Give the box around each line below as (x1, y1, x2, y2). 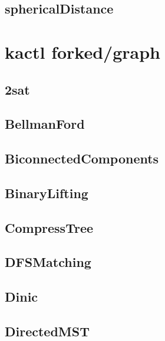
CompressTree (5, 218, 94, 236)
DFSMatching (5, 253, 91, 271)
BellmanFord (5, 115, 85, 133)
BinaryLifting (5, 183, 88, 202)
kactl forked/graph (5, 39, 160, 63)
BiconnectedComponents (5, 149, 159, 168)
